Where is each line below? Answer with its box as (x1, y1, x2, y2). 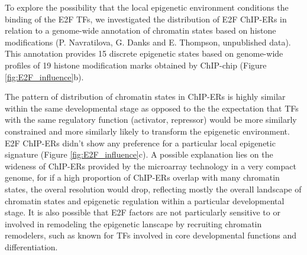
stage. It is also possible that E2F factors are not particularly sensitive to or (5, 206, 280, 218)
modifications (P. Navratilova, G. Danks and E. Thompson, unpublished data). (5, 35, 291, 48)
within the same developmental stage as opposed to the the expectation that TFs (5, 102, 299, 114)
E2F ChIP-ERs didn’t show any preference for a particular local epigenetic (5, 136, 276, 149)
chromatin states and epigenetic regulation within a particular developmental (5, 194, 285, 207)
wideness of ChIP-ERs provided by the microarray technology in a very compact (5, 159, 296, 172)
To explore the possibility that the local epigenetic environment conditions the (5, 1, 289, 13)
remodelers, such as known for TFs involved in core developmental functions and (5, 229, 297, 241)
